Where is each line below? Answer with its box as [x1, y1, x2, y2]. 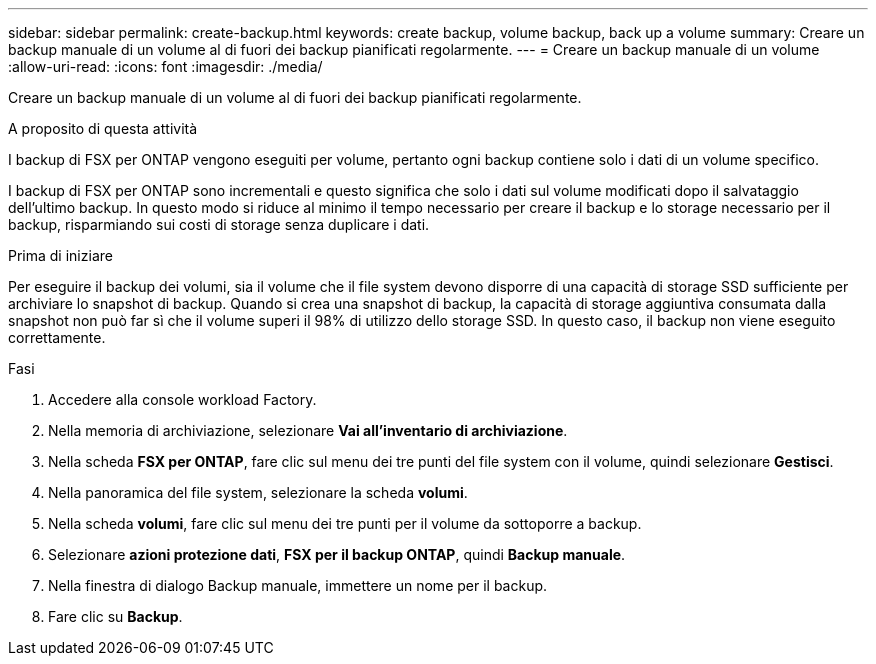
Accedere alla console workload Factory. [48, 391, 317, 408]
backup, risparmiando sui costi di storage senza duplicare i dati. [8, 216, 430, 233]
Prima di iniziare [8, 247, 113, 264]
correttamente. [8, 329, 106, 346]
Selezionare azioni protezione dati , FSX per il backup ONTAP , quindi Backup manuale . [48, 546, 626, 563]
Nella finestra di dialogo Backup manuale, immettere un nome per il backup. [48, 577, 548, 594]
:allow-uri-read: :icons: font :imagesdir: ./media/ [8, 58, 323, 75]
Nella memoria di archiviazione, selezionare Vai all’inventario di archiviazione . [48, 422, 568, 439]
